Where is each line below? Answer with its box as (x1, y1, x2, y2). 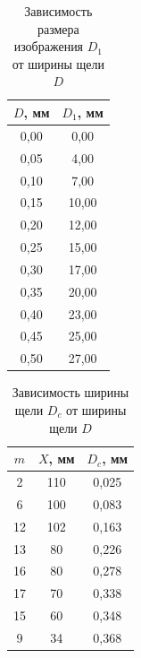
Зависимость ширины (12, 383, 129, 402)
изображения (13, 37, 84, 56)
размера (37, 19, 79, 38)
